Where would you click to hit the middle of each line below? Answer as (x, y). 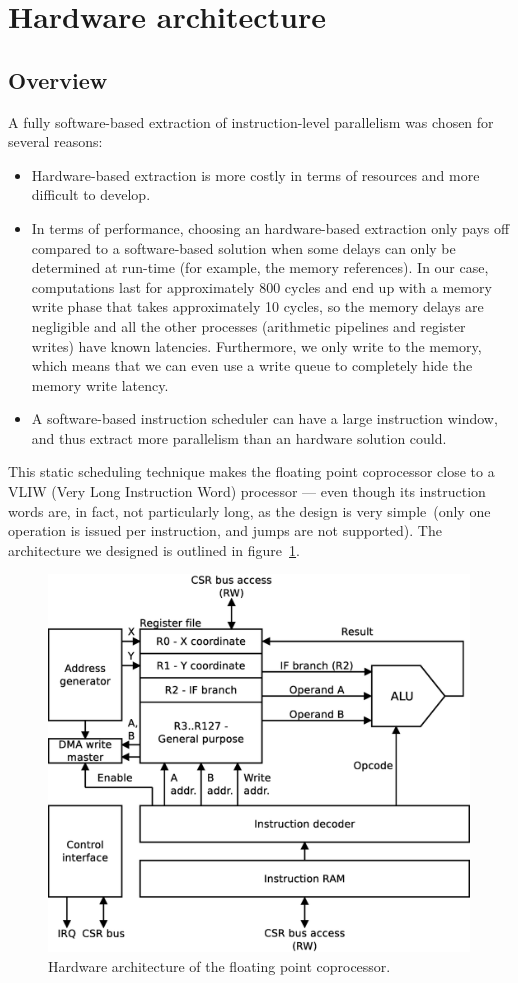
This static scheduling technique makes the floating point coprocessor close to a (251, 471)
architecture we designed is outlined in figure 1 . (154, 549)
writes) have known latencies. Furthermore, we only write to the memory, (256, 345)
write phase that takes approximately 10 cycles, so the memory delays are (257, 306)
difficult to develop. (91, 194)
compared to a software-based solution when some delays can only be (243, 247)
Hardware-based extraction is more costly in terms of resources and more (255, 174)
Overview (58, 79)
